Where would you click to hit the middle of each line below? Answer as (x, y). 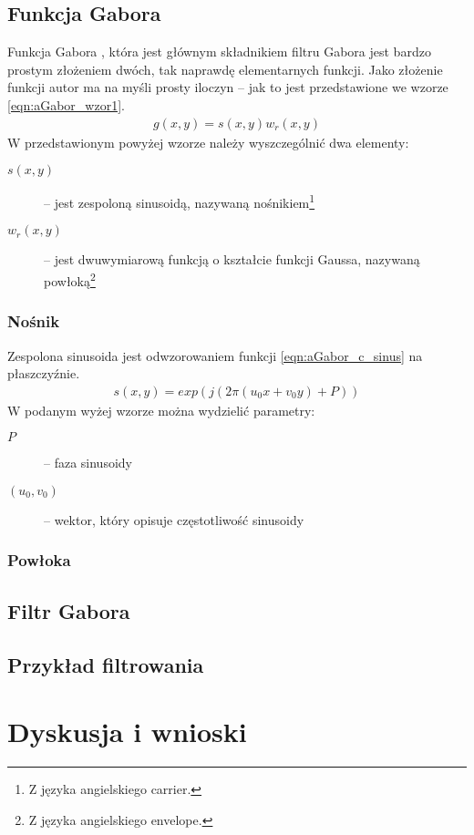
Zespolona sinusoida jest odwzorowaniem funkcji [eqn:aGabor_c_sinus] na (215, 355)
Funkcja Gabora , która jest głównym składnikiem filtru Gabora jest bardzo (219, 52)
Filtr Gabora (69, 610)
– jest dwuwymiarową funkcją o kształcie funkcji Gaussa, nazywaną (232, 259)
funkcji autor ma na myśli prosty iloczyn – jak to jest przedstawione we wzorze (228, 87)
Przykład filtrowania (106, 664)
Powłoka (39, 560)
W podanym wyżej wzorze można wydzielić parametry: (161, 410)
